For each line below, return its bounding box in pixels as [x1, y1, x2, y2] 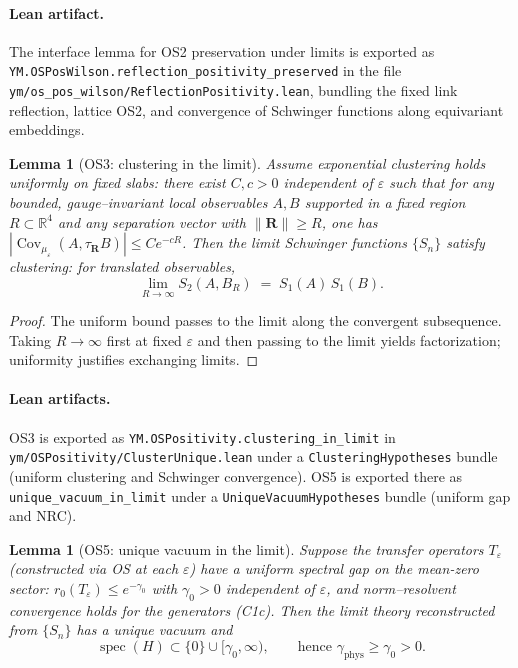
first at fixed [106, 329, 182, 350]
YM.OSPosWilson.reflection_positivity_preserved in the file [9, 60, 402, 81]
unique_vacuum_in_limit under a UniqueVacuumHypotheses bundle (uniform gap [9, 485, 511, 506]
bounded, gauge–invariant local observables [9, 192, 268, 213]
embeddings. [9, 119, 85, 140]
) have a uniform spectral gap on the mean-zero [189, 558, 479, 579]
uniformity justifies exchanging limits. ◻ [9, 349, 259, 370]
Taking [9, 329, 52, 350]
